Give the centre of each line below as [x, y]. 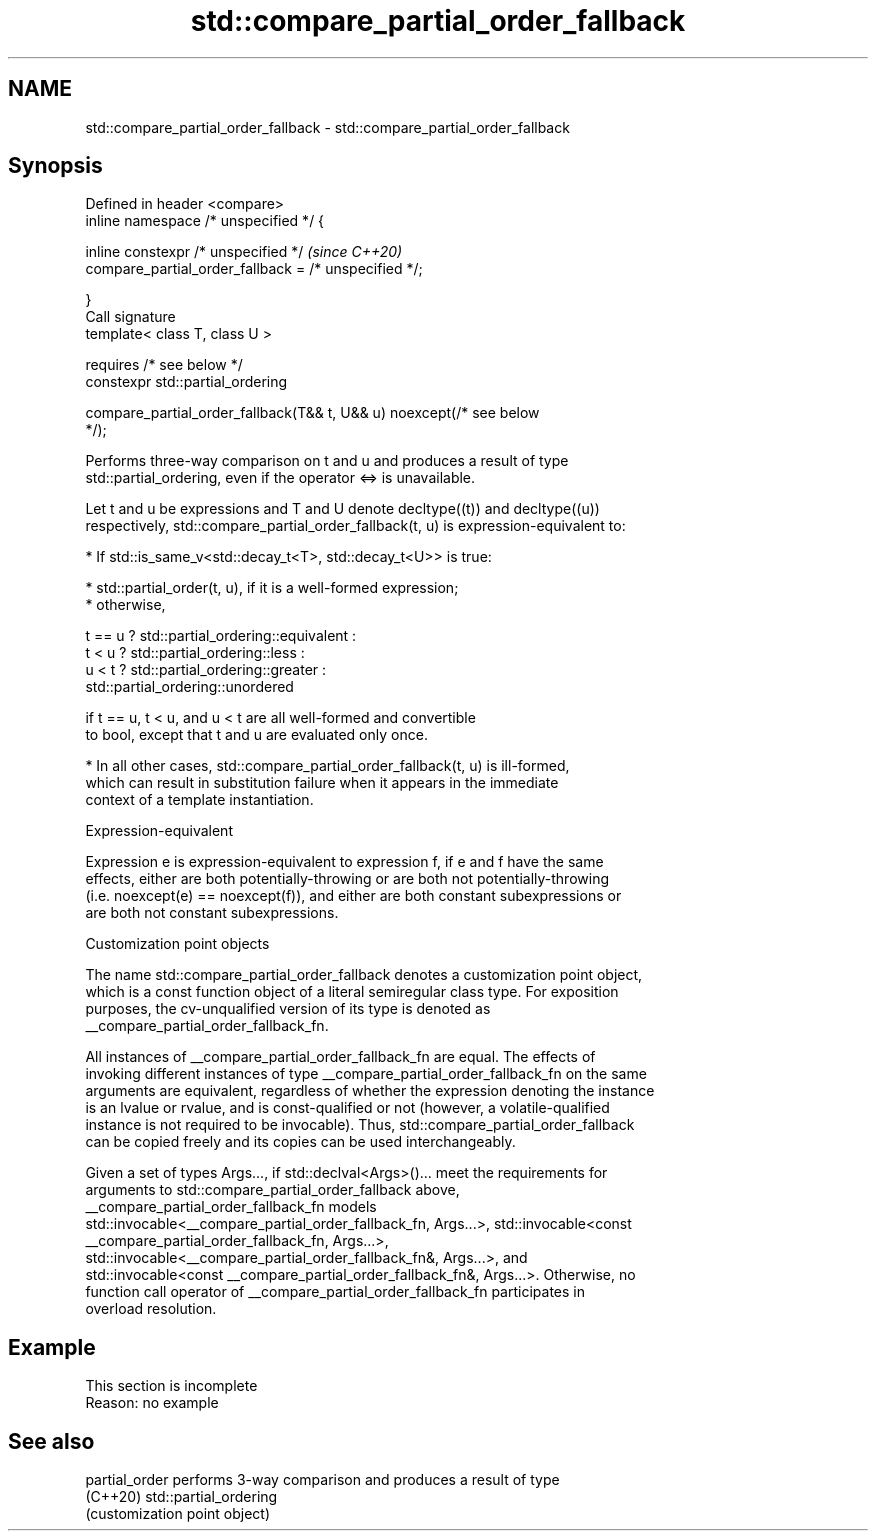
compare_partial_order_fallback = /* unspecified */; [254, 269]
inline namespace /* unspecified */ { [205, 221]
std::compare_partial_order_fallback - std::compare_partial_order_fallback [327, 127]
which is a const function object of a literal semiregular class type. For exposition [352, 992]
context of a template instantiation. [199, 800]
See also [51, 1441]
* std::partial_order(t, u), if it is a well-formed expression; [272, 588]
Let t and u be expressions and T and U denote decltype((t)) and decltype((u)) [342, 509]
